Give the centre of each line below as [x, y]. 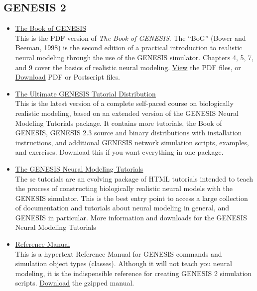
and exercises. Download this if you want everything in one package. [119, 152]
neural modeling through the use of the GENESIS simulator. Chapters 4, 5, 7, [134, 57]
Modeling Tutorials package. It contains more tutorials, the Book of [119, 123]
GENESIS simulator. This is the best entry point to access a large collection [131, 198]
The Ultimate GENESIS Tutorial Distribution [85, 93]
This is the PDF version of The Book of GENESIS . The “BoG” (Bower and [130, 38]
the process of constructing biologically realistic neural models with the [124, 188]
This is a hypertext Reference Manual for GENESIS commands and [119, 253]
